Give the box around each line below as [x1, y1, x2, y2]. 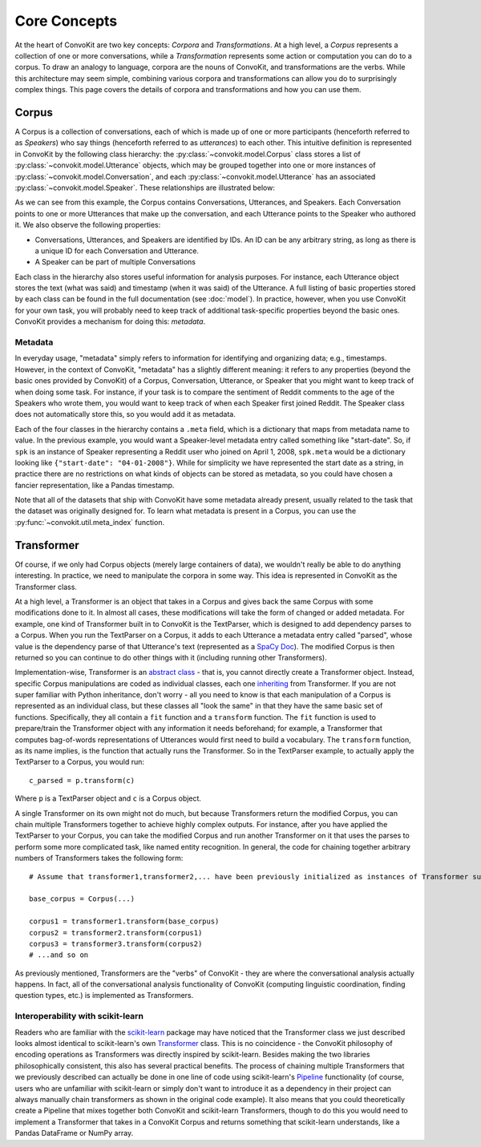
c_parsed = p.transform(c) [29, 776, 135, 785]
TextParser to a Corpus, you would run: [14, 757, 144, 767]
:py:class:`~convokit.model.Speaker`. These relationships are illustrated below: [14, 183, 276, 192]
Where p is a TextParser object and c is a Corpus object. [14, 794, 202, 803]
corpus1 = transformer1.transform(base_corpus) [29, 917, 220, 926]
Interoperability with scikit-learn [14, 1011, 144, 1022]
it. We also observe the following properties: [14, 220, 161, 230]
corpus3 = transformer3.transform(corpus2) [29, 939, 203, 948]
